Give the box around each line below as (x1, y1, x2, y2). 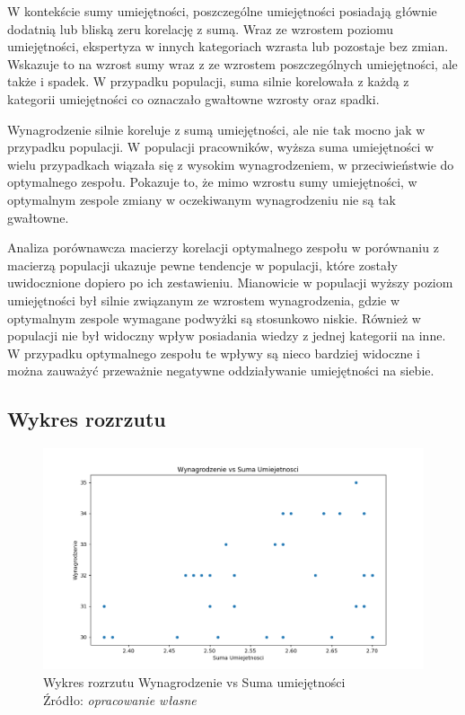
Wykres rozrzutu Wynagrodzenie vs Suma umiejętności (43, 673, 346, 692)
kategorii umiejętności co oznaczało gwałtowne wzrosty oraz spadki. (7, 89, 380, 108)
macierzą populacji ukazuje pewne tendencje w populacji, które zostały (7, 255, 398, 274)
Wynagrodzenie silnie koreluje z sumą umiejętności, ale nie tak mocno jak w (7, 119, 426, 138)
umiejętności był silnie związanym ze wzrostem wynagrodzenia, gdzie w (7, 290, 400, 309)
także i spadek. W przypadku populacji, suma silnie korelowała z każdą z (7, 72, 409, 91)
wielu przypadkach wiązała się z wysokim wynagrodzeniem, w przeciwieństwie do (7, 154, 454, 173)
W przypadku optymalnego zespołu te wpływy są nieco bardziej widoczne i (7, 343, 420, 362)
